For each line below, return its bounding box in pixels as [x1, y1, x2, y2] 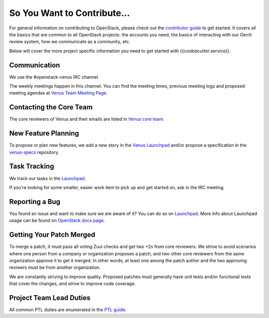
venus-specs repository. [9, 149, 60, 155]
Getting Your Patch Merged [9, 230, 96, 239]
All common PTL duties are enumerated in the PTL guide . [9, 307, 127, 313]
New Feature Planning [9, 129, 79, 138]
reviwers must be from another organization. [9, 264, 101, 271]
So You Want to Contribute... [9, 7, 131, 18]
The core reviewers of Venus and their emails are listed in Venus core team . [9, 116, 164, 122]
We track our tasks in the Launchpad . [9, 175, 86, 181]
